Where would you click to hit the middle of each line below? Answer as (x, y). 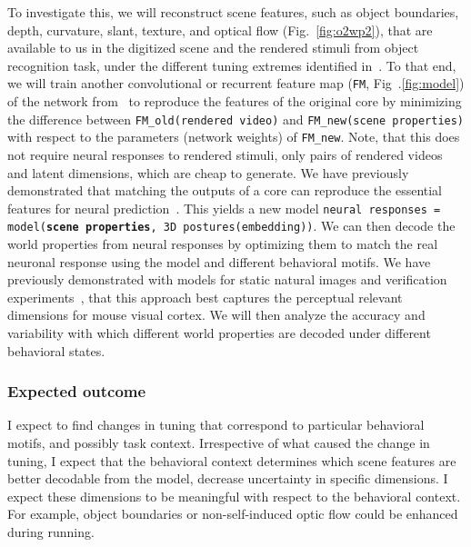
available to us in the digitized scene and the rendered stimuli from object (213, 48)
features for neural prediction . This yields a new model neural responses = (224, 208)
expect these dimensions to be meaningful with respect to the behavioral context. (234, 496)
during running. (51, 531)
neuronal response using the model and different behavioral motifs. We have (219, 261)
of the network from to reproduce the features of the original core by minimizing (235, 101)
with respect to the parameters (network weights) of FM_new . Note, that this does (234, 137)
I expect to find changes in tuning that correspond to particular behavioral (216, 425)
